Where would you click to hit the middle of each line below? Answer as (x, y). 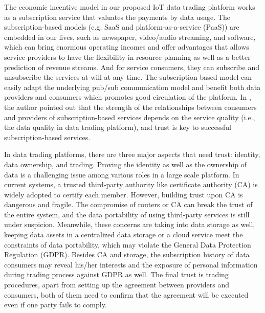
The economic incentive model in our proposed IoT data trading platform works (130, 7)
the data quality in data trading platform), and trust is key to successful (118, 127)
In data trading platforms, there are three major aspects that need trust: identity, (132, 154)
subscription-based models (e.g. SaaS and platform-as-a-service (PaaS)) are (122, 27)
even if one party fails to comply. (56, 305)
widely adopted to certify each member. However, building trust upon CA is (124, 194)
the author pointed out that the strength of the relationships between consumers (130, 107)
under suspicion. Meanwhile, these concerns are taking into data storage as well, (130, 224)
